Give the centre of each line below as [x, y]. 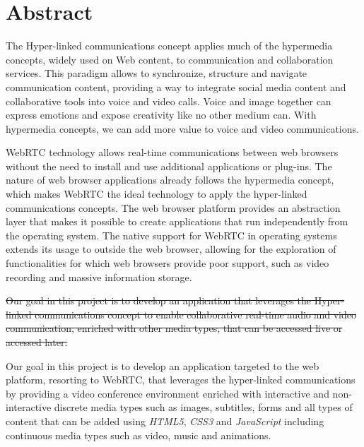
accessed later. [37, 342]
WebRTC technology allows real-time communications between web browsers [172, 152]
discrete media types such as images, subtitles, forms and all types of [203, 407]
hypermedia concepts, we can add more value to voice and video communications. [182, 128]
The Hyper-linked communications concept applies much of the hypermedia [169, 46]
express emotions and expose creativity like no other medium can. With [161, 115]
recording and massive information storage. [99, 276]
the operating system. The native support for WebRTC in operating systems [171, 235]
